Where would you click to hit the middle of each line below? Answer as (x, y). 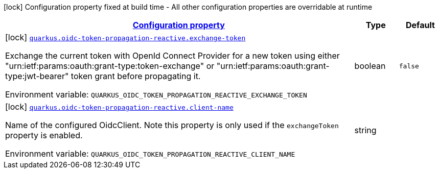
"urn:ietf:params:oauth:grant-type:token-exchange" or (110, 66)
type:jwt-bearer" (37, 76)
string (365, 130)
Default (420, 25)
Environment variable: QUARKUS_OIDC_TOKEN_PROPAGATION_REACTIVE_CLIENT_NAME (150, 154)
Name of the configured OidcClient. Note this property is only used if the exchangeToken (172, 125)
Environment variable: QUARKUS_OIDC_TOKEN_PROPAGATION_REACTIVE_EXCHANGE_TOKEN (156, 94)
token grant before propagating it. (136, 76)
